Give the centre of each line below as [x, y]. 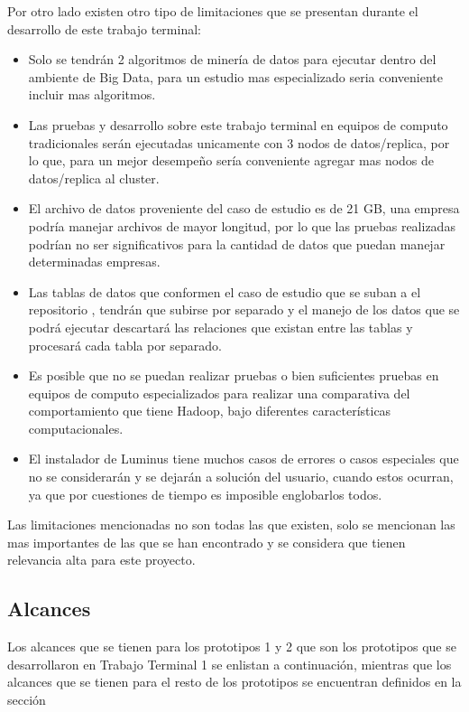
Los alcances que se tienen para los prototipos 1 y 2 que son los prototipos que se [232, 646]
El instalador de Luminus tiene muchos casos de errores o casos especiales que [244, 459]
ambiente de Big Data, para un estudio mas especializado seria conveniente [236, 76]
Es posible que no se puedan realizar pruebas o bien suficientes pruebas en [234, 375]
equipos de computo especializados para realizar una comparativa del [219, 393]
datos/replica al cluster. [94, 178]
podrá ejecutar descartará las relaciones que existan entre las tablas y [221, 327]
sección [27, 700]
